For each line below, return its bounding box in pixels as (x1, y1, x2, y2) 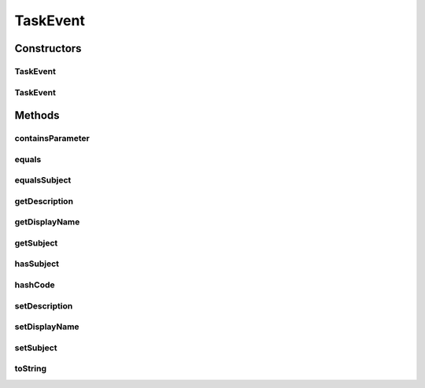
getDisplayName (14, 216, 80, 227)
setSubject (14, 342, 57, 353)
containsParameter (14, 133, 90, 144)
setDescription (14, 300, 73, 311)
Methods (14, 109, 60, 122)
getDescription (14, 195, 74, 206)
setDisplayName (14, 321, 79, 332)
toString (14, 363, 47, 374)
